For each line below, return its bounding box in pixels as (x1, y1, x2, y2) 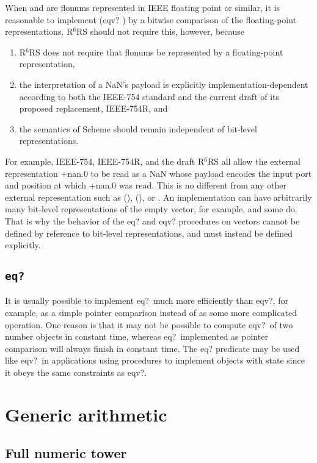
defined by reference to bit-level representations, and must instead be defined (5, 226, 293, 239)
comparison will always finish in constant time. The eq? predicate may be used (5, 342, 300, 354)
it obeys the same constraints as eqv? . (5, 366, 147, 379)
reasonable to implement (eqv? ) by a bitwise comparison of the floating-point (5, 13, 297, 26)
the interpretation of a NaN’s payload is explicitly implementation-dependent (19, 77, 308, 90)
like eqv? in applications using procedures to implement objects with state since (5, 354, 305, 367)
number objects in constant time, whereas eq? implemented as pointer (5, 330, 268, 343)
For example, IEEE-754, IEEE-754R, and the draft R (5, 154, 205, 167)
